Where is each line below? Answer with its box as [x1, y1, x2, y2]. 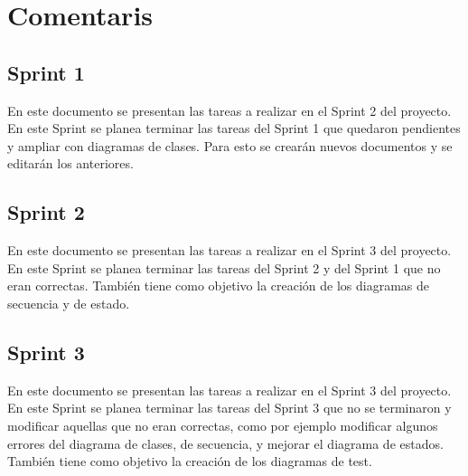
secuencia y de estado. [7, 293, 130, 312]
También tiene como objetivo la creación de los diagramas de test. [7, 452, 372, 471]
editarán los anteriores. [7, 154, 134, 173]
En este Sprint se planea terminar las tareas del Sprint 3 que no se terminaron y [7, 398, 452, 417]
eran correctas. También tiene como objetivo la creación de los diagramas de [7, 276, 430, 295]
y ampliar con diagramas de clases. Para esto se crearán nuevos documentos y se [7, 136, 453, 155]
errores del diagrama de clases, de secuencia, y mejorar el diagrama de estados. [7, 433, 444, 452]
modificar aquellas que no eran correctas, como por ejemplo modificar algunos [7, 415, 438, 434]
